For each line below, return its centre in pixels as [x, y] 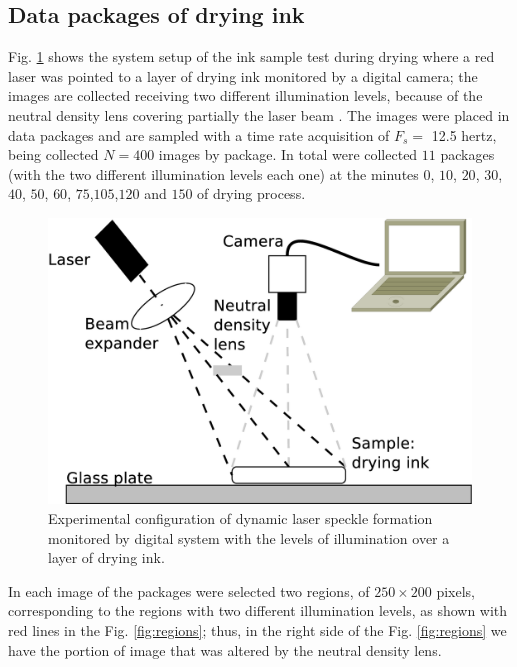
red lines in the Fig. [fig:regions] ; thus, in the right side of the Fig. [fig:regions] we [257, 630]
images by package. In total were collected [288, 154]
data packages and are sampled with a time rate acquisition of [199, 134]
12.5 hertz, [464, 134]
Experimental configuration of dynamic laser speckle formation [240, 518]
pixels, [455, 590]
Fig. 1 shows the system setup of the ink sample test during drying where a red [251, 56]
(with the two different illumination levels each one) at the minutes [213, 173]
